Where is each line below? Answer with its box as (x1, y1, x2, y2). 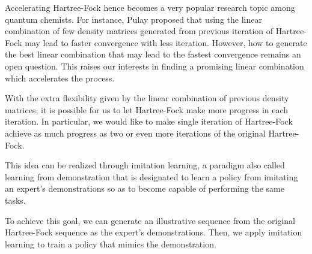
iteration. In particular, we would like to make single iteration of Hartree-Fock (5, 115, 293, 128)
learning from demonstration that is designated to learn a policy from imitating (5, 170, 298, 183)
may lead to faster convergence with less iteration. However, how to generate (25, 36, 307, 49)
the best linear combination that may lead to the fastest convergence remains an (5, 48, 301, 61)
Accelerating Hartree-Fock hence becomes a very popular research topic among (5, 1, 295, 13)
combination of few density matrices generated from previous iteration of (5, 25, 274, 37)
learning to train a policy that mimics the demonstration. (5, 237, 216, 250)
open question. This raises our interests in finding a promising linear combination (5, 59, 304, 72)
